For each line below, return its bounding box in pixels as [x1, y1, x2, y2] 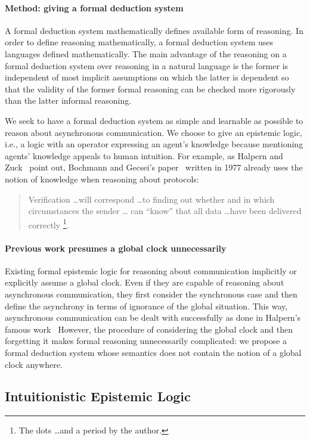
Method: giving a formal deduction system [5, 1, 184, 14]
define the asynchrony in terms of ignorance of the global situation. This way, [5, 299, 288, 312]
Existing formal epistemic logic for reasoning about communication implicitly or [5, 264, 297, 277]
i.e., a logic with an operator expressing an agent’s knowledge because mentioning [5, 138, 303, 150]
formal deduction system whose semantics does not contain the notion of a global [5, 346, 302, 358]
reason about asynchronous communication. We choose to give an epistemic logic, [5, 126, 302, 138]
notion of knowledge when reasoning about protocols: [5, 172, 199, 185]
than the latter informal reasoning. [5, 94, 132, 107]
